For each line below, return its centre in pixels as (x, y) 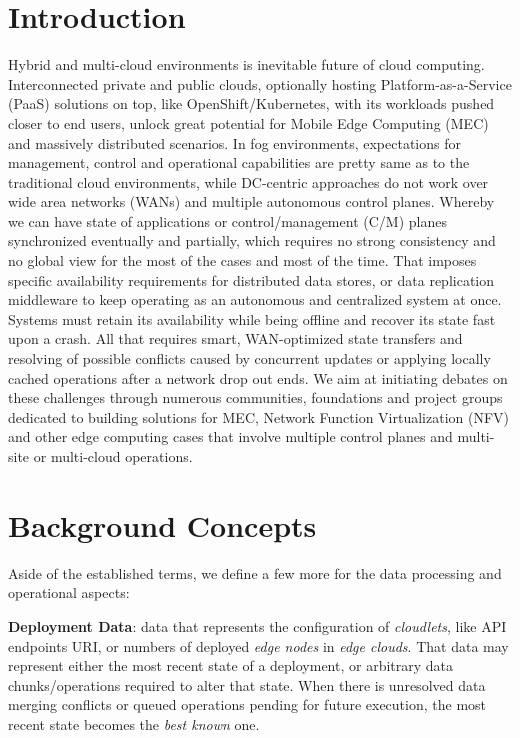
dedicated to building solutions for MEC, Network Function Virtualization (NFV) (259, 416)
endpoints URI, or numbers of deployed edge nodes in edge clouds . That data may (258, 645)
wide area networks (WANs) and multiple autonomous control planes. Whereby (251, 201)
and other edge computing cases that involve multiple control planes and (230, 436)
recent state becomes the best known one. (134, 723)
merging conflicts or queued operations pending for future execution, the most (247, 704)
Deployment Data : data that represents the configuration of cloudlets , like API (257, 625)
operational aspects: (69, 592)
